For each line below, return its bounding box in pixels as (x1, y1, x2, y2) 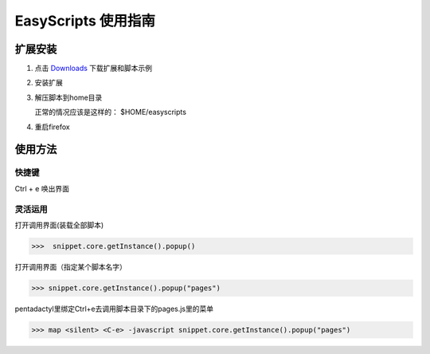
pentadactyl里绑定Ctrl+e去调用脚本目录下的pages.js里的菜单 (14, 304, 214, 313)
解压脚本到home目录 (34, 92, 103, 102)
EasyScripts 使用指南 (14, 12, 155, 29)
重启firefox (34, 122, 71, 132)
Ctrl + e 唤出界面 (14, 183, 69, 193)
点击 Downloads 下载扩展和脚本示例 (34, 64, 153, 73)
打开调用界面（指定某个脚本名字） (14, 262, 127, 271)
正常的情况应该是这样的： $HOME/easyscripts (34, 108, 187, 117)
